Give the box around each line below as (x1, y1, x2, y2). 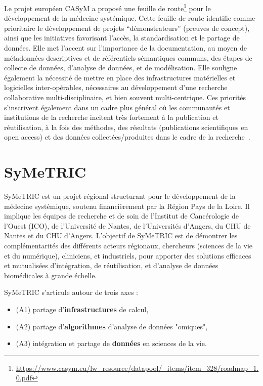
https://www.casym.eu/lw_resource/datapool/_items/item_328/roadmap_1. (16, 362, 259, 373)
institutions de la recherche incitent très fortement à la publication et (4, 112, 218, 122)
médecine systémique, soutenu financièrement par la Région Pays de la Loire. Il (4, 200, 250, 211)
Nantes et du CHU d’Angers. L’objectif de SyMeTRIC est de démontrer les (4, 230, 238, 241)
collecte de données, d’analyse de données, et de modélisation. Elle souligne (4, 62, 237, 73)
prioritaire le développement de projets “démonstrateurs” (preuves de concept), (4, 22, 250, 33)
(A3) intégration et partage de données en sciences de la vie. (16, 338, 207, 349)
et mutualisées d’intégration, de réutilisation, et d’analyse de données (4, 260, 218, 271)
